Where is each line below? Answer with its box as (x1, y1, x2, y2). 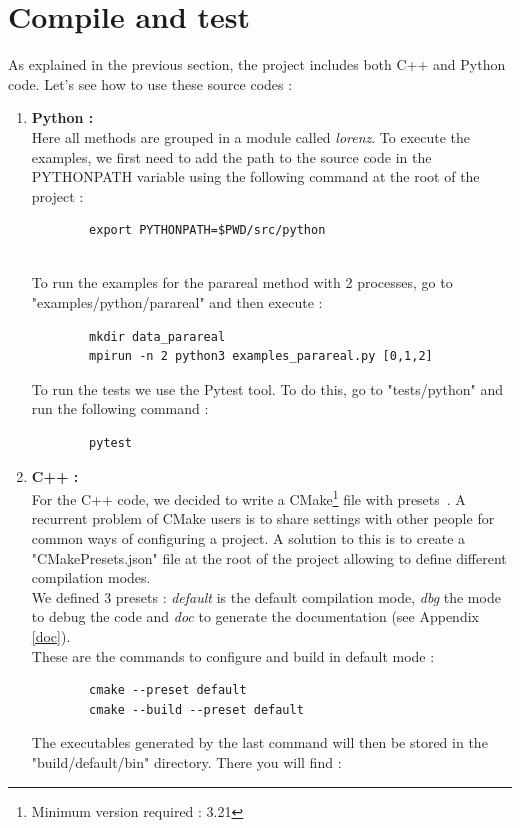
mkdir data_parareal (89, 329, 226, 344)
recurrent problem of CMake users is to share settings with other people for (31, 508, 495, 529)
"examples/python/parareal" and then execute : (31, 292, 323, 313)
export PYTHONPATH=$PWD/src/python (89, 223, 326, 238)
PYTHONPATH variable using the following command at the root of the (31, 166, 480, 187)
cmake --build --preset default (89, 702, 304, 717)
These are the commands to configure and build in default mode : (31, 645, 435, 666)
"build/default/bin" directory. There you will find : (31, 752, 342, 772)
